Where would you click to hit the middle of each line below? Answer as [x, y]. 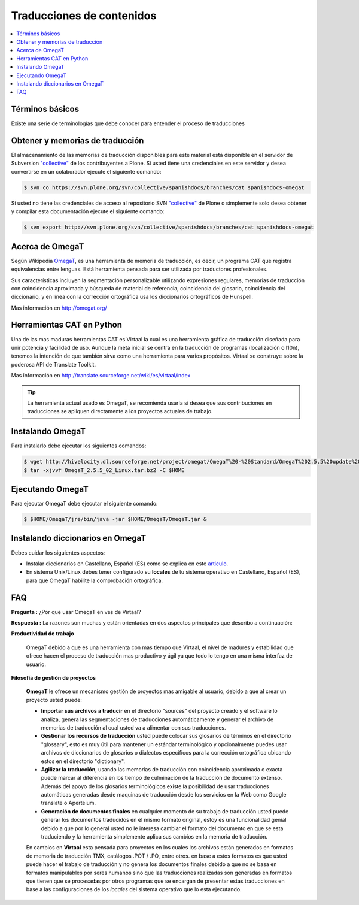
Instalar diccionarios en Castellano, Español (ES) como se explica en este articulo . [127, 564]
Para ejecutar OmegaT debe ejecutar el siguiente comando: [84, 504]
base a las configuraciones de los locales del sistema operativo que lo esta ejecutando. [134, 889]
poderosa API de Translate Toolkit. [53, 364]
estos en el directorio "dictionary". [83, 761]
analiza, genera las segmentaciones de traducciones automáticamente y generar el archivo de [157, 719]
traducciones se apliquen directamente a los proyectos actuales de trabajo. [120, 411]
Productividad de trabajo [42, 634]
